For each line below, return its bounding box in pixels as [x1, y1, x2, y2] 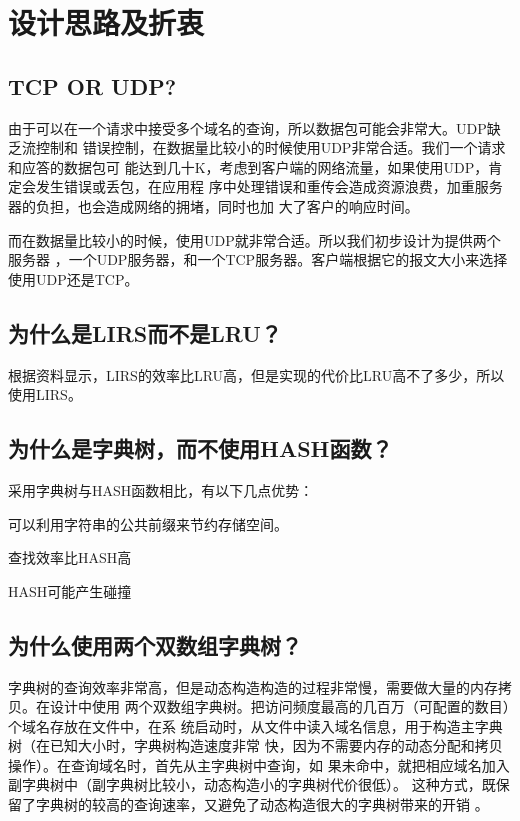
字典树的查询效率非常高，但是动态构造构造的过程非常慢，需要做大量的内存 [8, 676, 498, 697]
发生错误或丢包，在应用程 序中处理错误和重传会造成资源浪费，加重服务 [35, 176, 503, 197]
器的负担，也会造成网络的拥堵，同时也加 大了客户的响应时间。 [8, 195, 419, 216]
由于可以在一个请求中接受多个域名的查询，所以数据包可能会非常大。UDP [8, 117, 487, 138]
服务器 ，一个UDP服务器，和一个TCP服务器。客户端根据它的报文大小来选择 [8, 249, 508, 270]
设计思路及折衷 [8, 2, 205, 43]
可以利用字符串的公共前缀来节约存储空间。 [8, 513, 288, 534]
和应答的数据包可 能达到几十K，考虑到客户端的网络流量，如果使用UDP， [8, 156, 489, 177]
